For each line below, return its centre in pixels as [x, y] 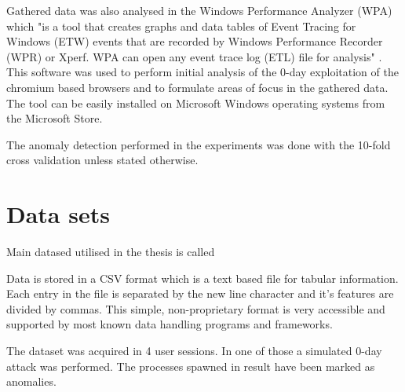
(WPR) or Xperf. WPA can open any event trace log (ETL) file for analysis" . [194, 56]
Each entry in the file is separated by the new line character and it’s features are [200, 293]
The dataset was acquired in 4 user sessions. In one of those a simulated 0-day [194, 351]
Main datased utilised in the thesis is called [111, 252]
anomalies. [31, 381]
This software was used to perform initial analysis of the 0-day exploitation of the [202, 72]
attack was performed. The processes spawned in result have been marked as [191, 366]
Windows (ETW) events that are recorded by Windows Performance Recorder [195, 41]
